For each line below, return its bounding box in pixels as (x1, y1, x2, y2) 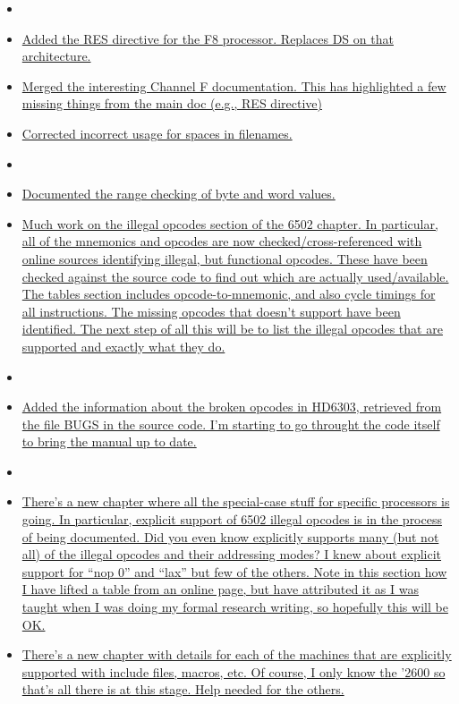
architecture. (21, 47, 91, 65)
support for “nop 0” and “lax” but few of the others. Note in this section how (21, 562, 447, 581)
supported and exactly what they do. (21, 336, 225, 355)
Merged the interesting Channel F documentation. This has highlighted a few (21, 76, 446, 95)
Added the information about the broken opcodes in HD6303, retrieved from (21, 397, 442, 416)
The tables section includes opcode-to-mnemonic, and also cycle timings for (21, 284, 436, 303)
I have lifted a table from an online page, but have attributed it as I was (21, 580, 419, 598)
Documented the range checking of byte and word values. (21, 184, 336, 203)
